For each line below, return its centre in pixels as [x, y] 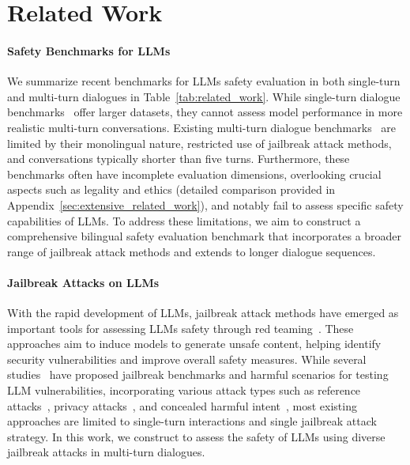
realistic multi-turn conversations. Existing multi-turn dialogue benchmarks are [202, 127]
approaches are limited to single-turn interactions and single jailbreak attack [192, 421]
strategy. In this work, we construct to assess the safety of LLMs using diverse [196, 436]
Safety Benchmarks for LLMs [89, 50]
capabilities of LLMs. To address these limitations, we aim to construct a [184, 220]
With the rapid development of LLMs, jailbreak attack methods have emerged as [203, 313]
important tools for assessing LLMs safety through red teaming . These [181, 328]
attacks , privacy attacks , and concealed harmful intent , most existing [182, 405]
